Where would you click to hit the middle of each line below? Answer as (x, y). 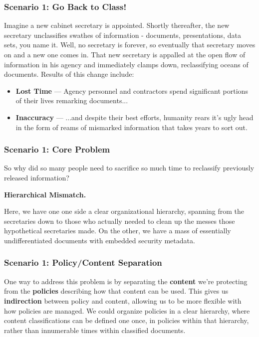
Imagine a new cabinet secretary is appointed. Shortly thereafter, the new (117, 25)
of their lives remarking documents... (72, 100)
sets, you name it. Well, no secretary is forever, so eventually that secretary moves (130, 45)
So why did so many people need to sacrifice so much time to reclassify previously (129, 168)
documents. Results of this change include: (69, 74)
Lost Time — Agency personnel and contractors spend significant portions (132, 90)
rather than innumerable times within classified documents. (95, 330)
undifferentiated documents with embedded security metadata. (100, 240)
